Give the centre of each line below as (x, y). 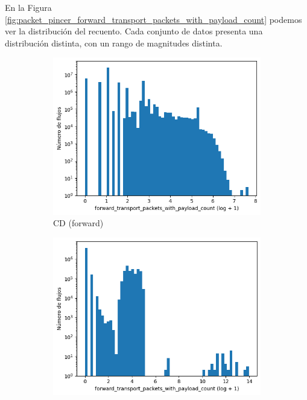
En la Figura (28, 7)
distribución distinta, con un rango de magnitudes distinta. (114, 43)
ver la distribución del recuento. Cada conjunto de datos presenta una (134, 31)
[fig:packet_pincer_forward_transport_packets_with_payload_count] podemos (153, 19)
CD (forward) (78, 223)
